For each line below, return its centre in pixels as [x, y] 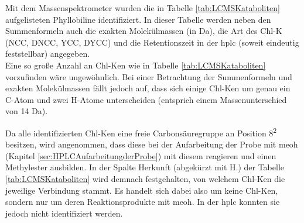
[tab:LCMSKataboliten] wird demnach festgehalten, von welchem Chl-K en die [145, 178]
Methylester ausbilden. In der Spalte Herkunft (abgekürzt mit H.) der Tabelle [145, 167]
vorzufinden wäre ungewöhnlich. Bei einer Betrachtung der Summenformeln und [149, 76]
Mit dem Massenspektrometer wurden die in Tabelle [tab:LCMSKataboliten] [143, 8]
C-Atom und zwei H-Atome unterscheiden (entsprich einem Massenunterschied [146, 99]
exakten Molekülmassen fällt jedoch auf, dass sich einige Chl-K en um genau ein [148, 88]
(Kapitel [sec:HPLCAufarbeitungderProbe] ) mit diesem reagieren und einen [141, 155]
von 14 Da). [27, 111]
